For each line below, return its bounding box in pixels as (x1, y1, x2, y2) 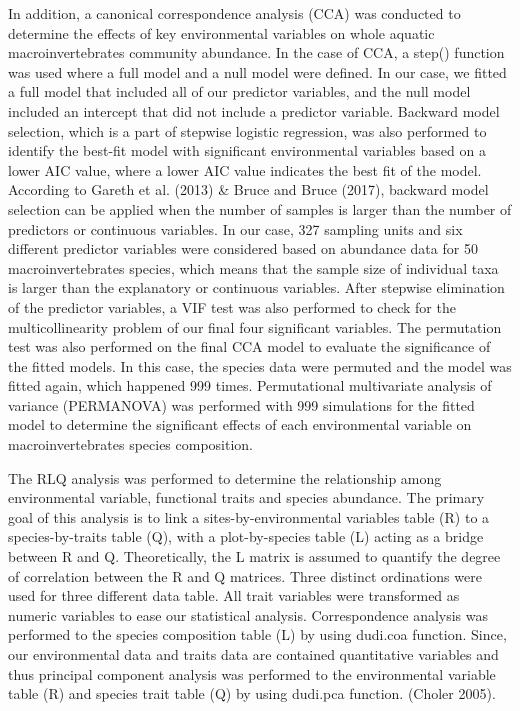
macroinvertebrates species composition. (8, 434, 254, 455)
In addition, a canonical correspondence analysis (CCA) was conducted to (8, 3, 461, 23)
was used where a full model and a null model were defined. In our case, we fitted (8, 61, 507, 82)
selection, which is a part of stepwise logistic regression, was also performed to (8, 120, 487, 141)
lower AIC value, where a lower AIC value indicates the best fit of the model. (8, 159, 482, 180)
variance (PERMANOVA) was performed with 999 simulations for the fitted (8, 394, 475, 415)
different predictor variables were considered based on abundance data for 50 (8, 238, 478, 259)
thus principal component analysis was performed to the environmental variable (8, 663, 496, 684)
